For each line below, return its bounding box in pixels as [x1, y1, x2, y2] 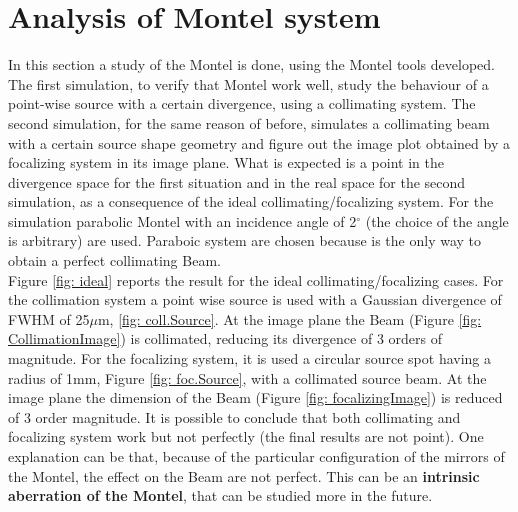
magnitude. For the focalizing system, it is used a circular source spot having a [8, 348, 492, 369]
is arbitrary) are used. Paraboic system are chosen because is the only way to [8, 230, 482, 251]
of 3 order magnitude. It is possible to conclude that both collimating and [8, 406, 461, 427]
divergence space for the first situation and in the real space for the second [8, 171, 466, 192]
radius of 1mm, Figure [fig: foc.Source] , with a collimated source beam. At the [8, 367, 487, 388]
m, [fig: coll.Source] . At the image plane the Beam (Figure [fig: [97, 308, 482, 329]
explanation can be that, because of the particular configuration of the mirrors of [8, 446, 505, 466]
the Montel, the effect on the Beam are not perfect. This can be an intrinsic [8, 465, 480, 486]
